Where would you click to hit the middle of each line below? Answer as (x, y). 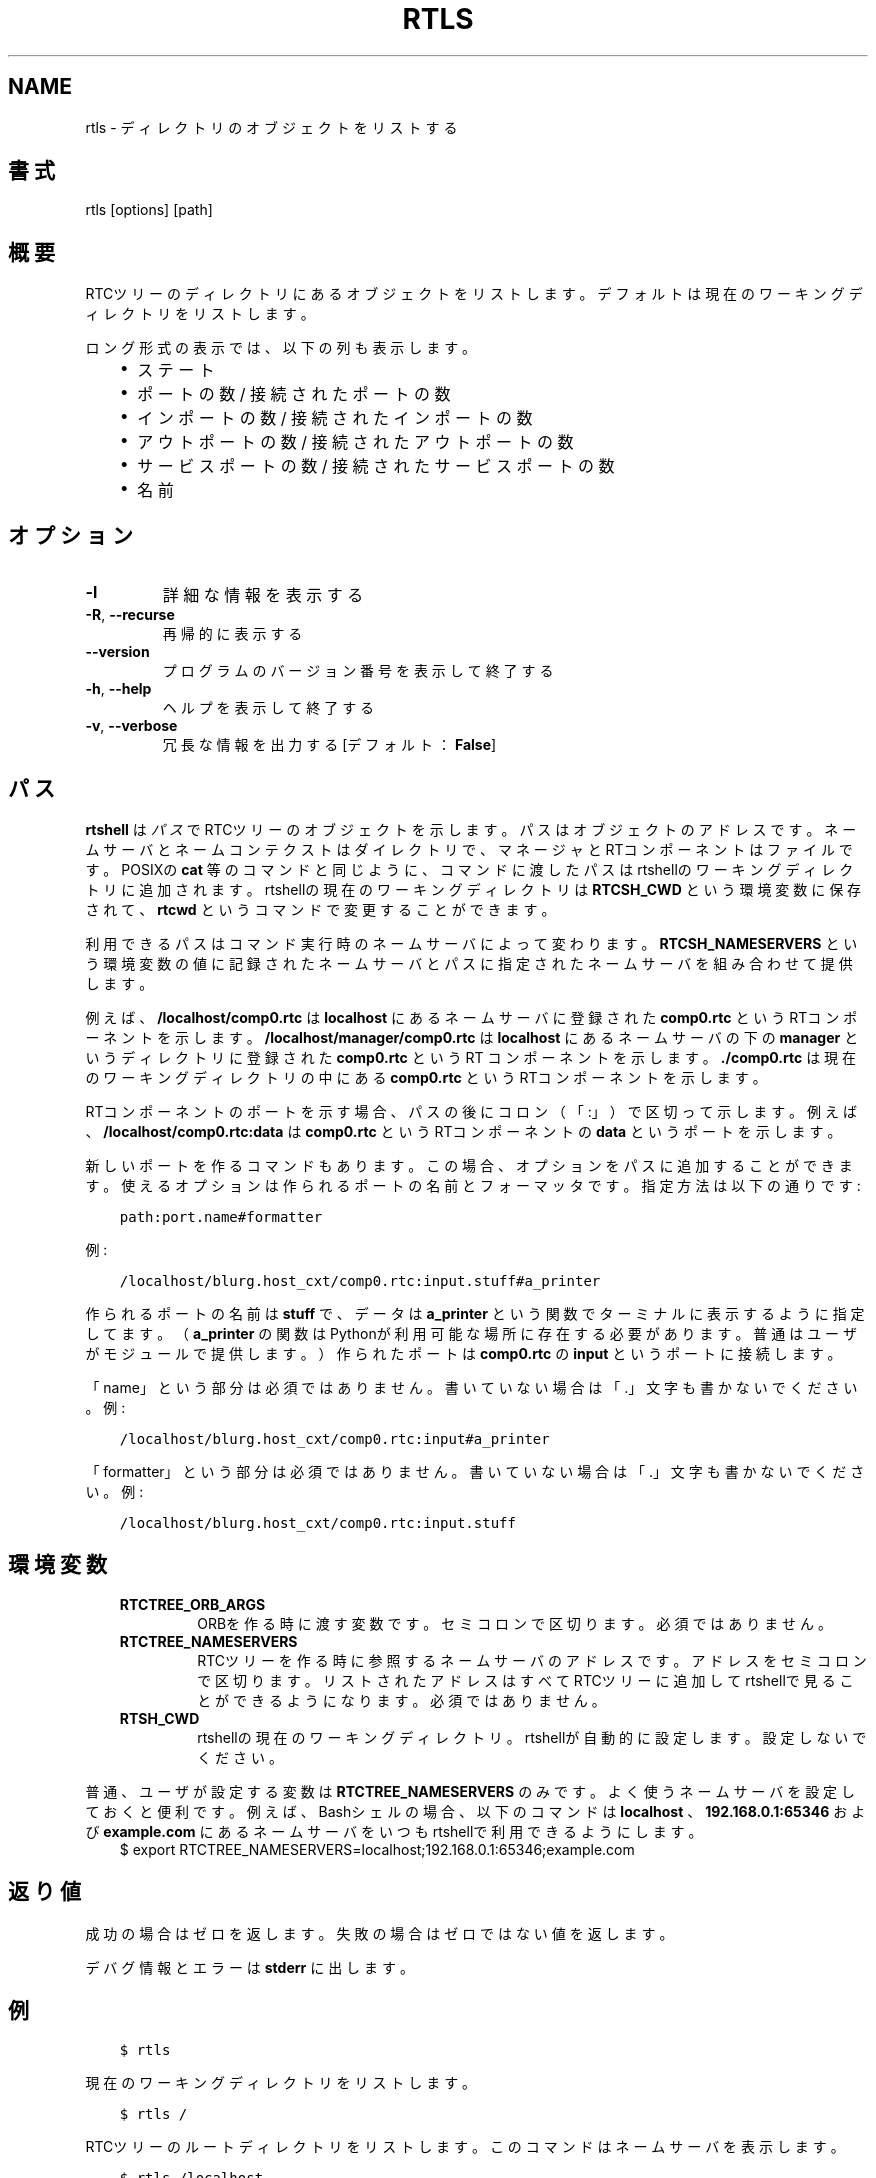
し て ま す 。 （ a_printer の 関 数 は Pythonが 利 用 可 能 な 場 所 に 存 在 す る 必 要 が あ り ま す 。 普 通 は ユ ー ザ (471, 1333)
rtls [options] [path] (149, 210)
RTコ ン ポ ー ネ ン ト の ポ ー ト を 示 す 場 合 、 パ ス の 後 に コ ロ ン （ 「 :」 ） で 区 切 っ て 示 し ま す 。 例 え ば (471, 1111)
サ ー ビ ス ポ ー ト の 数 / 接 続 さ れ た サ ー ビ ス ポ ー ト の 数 (376, 466)
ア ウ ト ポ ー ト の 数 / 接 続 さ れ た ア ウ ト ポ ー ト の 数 (355, 442)
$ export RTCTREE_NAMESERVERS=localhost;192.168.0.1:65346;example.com (377, 1849)
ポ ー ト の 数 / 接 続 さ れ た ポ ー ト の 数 (294, 394)
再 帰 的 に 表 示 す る (232, 634)
